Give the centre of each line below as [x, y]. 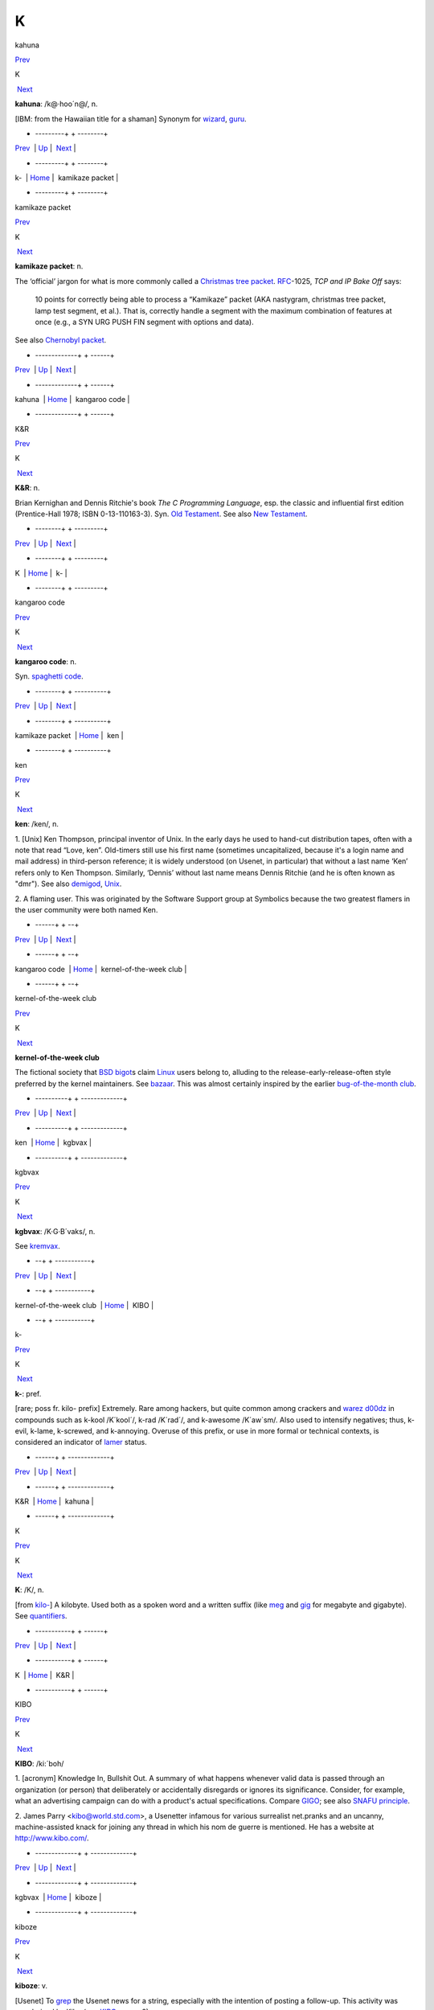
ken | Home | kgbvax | [53, 1142]
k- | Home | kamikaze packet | [67, 178]
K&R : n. [27, 488]
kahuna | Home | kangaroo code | [72, 399]
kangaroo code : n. [46, 661]
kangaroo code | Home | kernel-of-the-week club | [101, 969]
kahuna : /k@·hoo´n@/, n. [56, 104]
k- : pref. [28, 1393]
